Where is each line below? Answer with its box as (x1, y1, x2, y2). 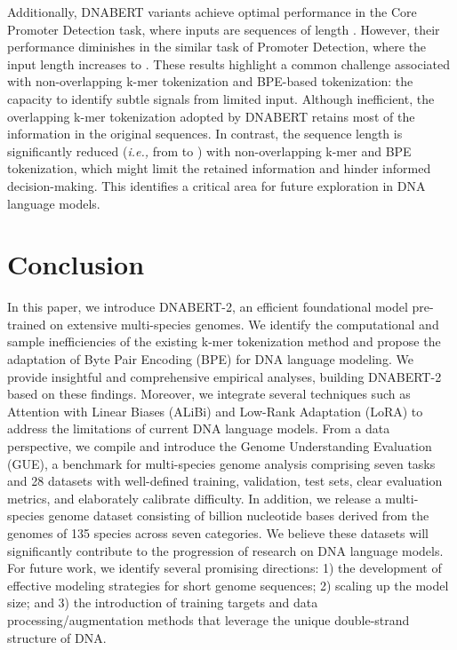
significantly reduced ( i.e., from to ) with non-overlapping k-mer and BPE (7, 141, 412, 160)
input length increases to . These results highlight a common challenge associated (7, 54, 450, 73)
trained (7, 314, 46, 333)
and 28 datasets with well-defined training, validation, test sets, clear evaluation (7, 472, 443, 490)
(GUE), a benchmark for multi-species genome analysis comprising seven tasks (7, 454, 436, 472)
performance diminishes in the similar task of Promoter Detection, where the (7, 37, 427, 56)
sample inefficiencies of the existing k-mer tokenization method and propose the (7, 332, 441, 351)
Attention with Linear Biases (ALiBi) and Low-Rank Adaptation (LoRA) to (7, 401, 423, 420)
